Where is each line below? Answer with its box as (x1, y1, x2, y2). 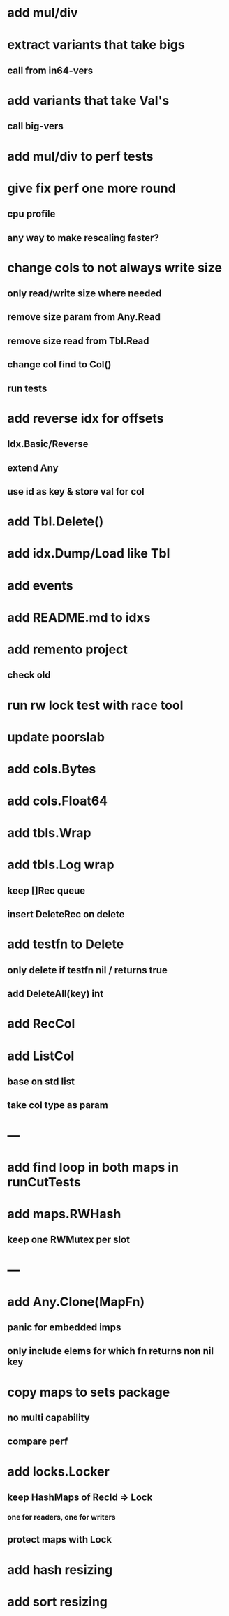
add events (7, 578, 73, 593)
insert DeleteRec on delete (7, 908, 125, 920)
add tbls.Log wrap (7, 857, 114, 873)
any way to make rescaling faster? (7, 232, 159, 244)
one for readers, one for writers (7, 1512, 116, 1522)
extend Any (7, 462, 59, 474)
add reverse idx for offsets (7, 410, 164, 426)
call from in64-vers (7, 64, 93, 76)
